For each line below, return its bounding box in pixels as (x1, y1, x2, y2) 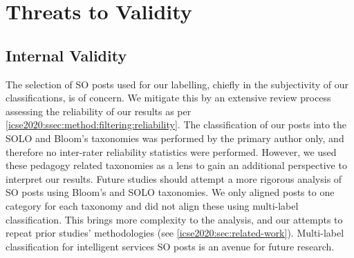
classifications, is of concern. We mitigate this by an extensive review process (6, 90, 331, 105)
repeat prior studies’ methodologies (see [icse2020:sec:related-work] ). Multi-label (6, 226, 344, 240)
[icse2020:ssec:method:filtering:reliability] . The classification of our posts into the (6, 117, 347, 132)
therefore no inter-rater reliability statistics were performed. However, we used (6, 144, 337, 159)
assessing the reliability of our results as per (6, 103, 192, 118)
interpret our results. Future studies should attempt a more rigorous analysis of (6, 171, 342, 186)
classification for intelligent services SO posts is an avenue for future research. (6, 239, 335, 253)
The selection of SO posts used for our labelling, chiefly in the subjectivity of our (6, 77, 348, 91)
